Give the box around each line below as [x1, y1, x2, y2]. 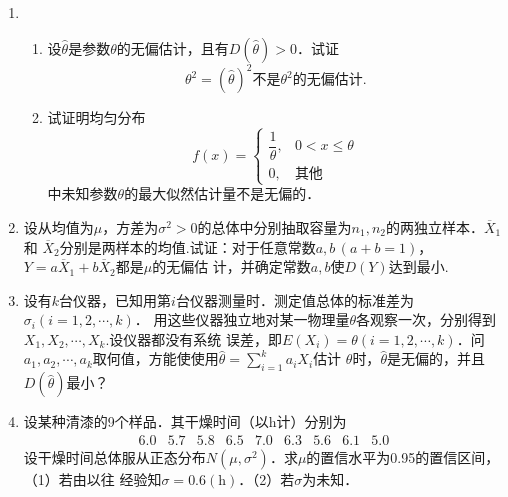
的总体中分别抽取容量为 [197, 216, 352, 237]
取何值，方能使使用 [92, 348, 219, 369]
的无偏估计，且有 [116, 37, 229, 58]
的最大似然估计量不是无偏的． [124, 183, 321, 204]
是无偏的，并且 [386, 348, 485, 369]
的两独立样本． [386, 216, 485, 237]
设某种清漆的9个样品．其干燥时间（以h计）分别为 [23, 411, 347, 432]
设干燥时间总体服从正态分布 [23, 446, 206, 467]
